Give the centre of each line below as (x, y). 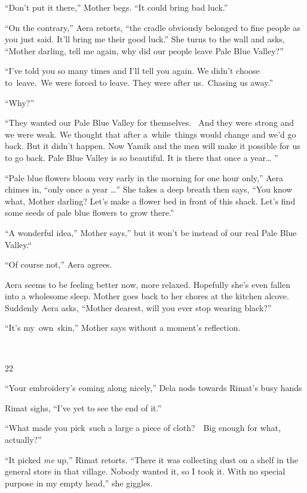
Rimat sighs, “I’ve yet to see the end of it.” (83, 407)
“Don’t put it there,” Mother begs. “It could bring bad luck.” (116, 7)
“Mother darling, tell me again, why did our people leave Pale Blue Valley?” (144, 50)
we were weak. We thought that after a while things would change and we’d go (151, 134)
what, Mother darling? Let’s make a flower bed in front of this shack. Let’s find (150, 201)
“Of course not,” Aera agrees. (59, 264)
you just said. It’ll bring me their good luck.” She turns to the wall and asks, (145, 39)
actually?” (23, 440)
